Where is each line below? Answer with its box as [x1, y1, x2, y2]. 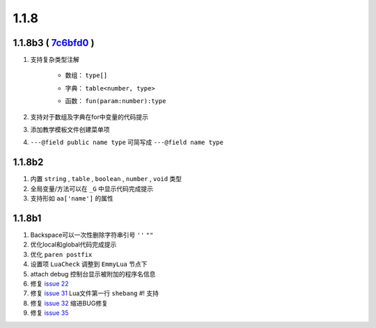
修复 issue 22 [30, 279, 69, 288]
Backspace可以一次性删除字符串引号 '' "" [30, 231, 154, 239]
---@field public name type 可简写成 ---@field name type [30, 138, 224, 146]
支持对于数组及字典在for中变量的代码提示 [30, 112, 149, 121]
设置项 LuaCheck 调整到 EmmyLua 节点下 [30, 260, 148, 268]
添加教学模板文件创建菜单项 [30, 125, 110, 134]
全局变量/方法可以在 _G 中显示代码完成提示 [30, 185, 153, 193]
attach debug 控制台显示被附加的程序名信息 [30, 270, 156, 278]
